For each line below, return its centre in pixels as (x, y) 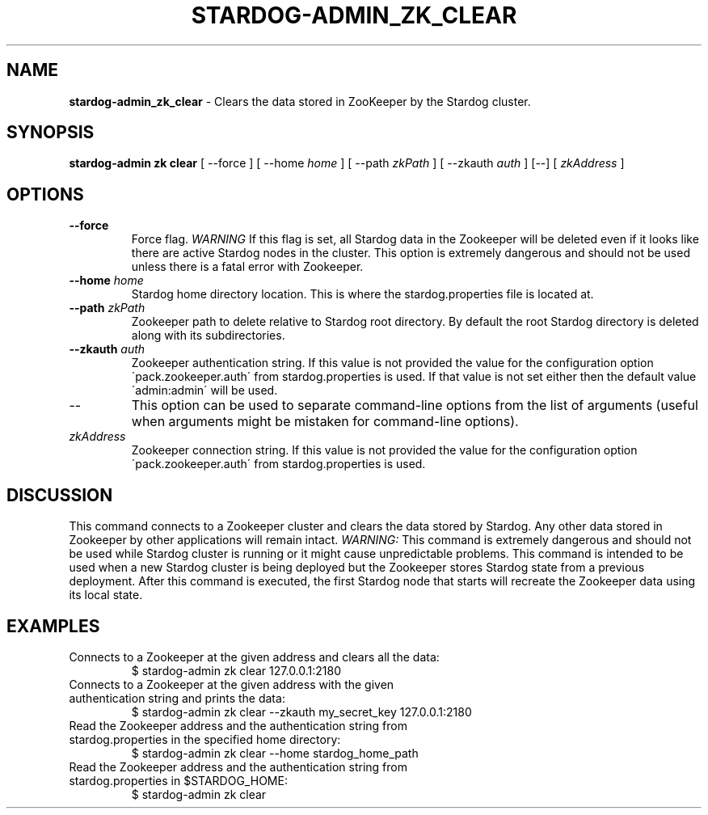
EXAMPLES (53, 626)
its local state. (106, 595)
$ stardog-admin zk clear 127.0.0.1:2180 (236, 670)
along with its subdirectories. (208, 336)
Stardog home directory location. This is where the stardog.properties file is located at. (362, 294)
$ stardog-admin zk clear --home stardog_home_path (275, 753)
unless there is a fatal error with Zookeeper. (247, 267)
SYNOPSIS (51, 133)
